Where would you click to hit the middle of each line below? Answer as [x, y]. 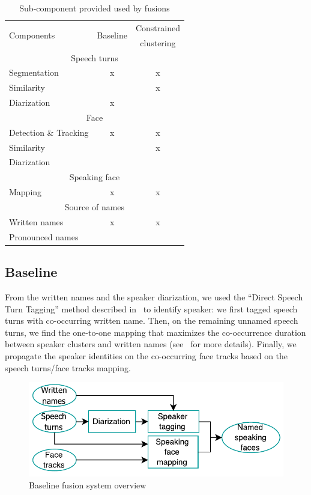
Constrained [158, 27]
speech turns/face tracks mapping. [68, 367]
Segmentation [34, 72]
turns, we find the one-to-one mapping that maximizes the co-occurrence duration [155, 332]
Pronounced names [44, 236]
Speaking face [95, 177]
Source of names [95, 206]
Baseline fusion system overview [88, 484]
